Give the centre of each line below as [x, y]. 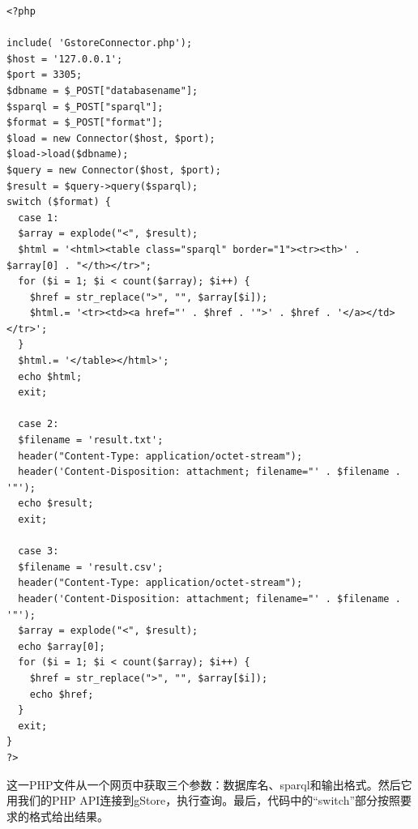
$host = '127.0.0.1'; [65, 59]
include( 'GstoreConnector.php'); [100, 43]
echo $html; [50, 376]
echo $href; [62, 694]
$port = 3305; [45, 75]
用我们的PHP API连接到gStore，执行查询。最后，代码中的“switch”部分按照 [204, 800]
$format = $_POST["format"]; [85, 123]
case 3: [38, 551]
